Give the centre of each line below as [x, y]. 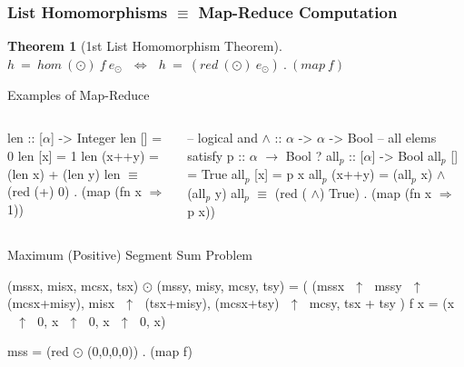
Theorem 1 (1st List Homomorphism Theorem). [145, 46]
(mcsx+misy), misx [61, 303]
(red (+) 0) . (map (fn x [74, 191]
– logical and [222, 138]
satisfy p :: [217, 155]
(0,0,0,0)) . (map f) [140, 351]
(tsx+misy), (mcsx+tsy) [212, 303]
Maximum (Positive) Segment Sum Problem [130, 254]
